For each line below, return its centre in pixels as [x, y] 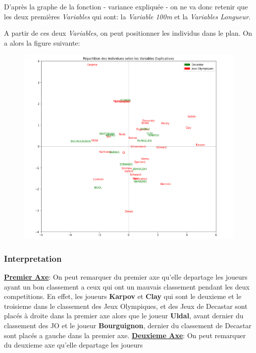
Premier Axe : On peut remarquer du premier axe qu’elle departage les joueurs [126, 277]
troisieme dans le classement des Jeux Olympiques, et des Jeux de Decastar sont [126, 306]
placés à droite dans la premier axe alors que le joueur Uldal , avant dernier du [124, 316]
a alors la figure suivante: [42, 42]
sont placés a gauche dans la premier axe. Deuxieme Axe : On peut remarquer [125, 335]
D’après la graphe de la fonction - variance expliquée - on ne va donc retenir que [126, 6]
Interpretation [33, 258]
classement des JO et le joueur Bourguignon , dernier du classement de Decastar [128, 325]
